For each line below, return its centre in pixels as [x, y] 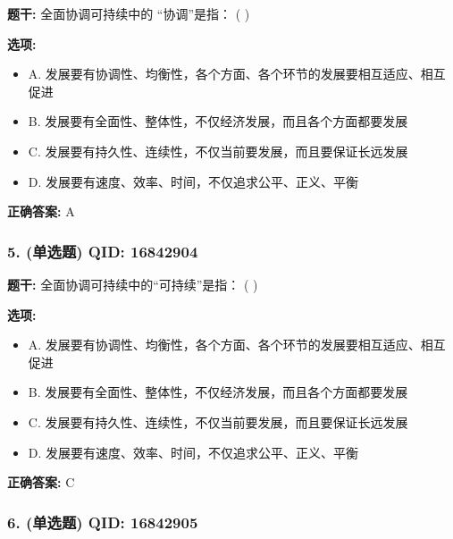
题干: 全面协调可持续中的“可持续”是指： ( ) [133, 284]
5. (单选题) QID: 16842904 [103, 251]
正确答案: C [41, 482]
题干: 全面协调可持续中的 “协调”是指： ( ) [129, 13]
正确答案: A [41, 211]
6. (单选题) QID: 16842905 [103, 522]
